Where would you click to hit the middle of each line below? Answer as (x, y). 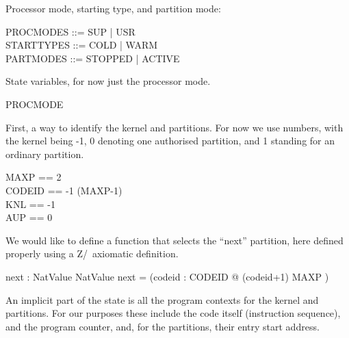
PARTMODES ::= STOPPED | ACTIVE (93, 58)
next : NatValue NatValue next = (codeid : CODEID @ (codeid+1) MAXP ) (167, 276)
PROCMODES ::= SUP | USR (70, 31)
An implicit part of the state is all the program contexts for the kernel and (162, 299)
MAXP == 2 (34, 177)
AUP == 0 (29, 217)
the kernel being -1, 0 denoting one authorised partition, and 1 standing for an (170, 141)
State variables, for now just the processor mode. (108, 81)
